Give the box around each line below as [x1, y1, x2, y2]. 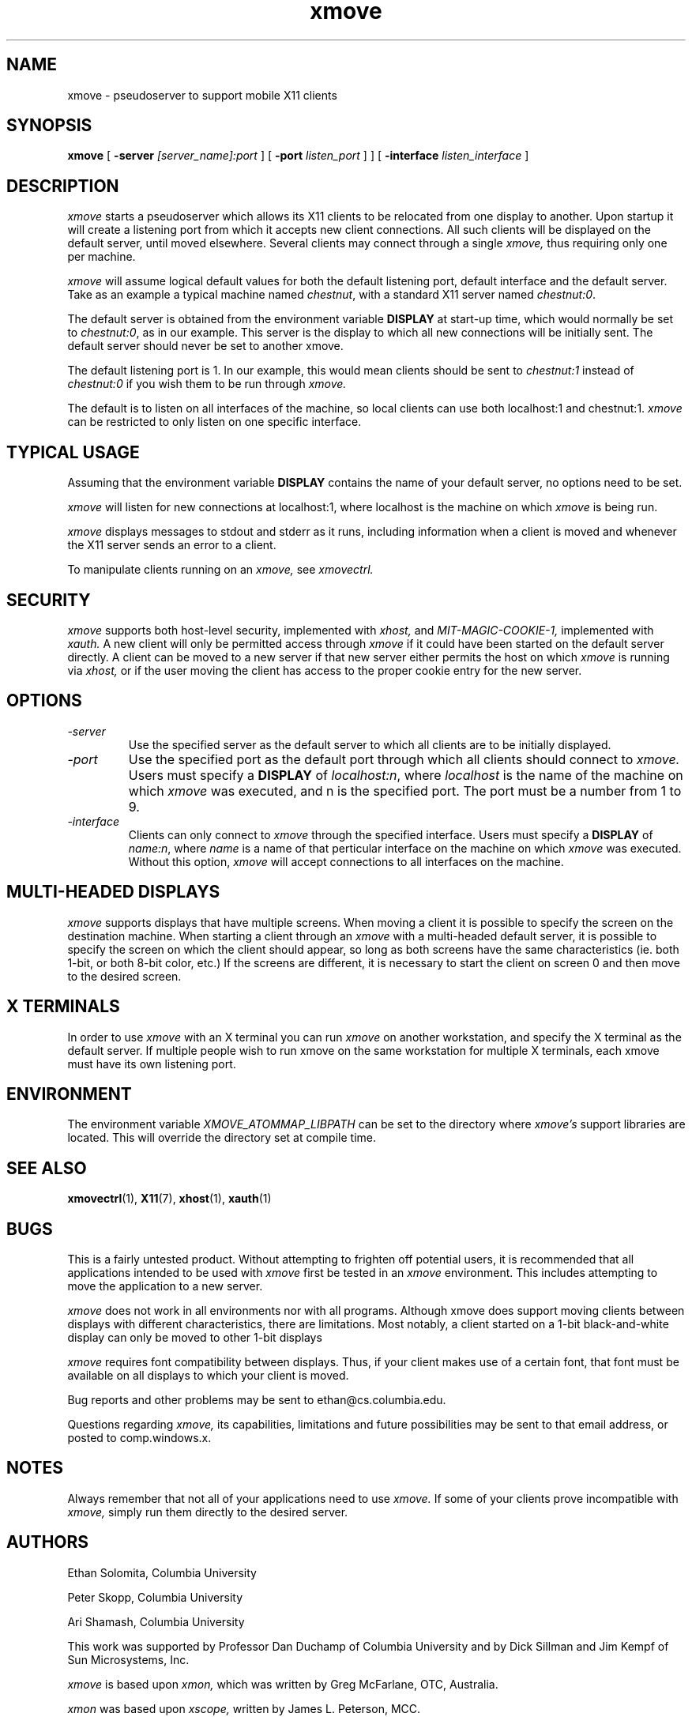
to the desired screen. [67, 969, 182, 983]
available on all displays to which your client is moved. [67, 1369, 349, 1383]
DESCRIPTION [6, 175, 119, 196]
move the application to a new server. [67, 1279, 263, 1293]
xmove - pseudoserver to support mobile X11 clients [67, 88, 337, 102]
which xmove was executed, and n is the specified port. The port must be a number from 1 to [128, 782, 682, 799]
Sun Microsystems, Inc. [67, 1652, 190, 1666]
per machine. [67, 250, 136, 264]
